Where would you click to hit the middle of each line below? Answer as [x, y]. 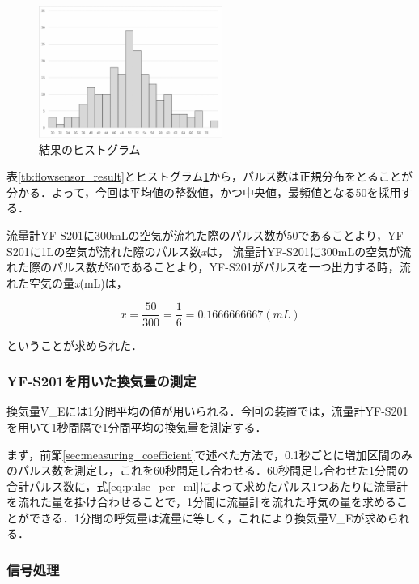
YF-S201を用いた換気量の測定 [102, 381]
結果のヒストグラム [90, 149]
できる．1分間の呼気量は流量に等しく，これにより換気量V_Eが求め [208, 517]
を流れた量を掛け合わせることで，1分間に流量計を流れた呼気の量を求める [202, 502]
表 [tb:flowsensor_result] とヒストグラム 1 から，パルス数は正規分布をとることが [209, 176]
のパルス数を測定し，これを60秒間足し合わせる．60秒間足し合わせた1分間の [207, 470]
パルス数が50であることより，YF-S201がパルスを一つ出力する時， [225, 267]
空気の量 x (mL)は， [78, 282]
